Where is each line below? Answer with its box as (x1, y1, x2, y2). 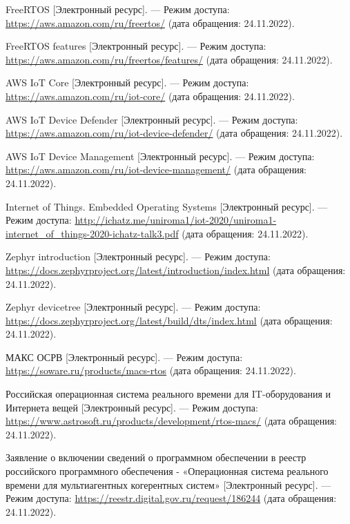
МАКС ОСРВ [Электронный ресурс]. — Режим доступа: (6, 349, 243, 364)
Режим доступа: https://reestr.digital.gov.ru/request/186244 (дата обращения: (6, 491, 337, 505)
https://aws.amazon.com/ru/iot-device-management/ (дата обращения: (6, 162, 307, 177)
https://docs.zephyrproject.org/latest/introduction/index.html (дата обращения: (6, 262, 346, 277)
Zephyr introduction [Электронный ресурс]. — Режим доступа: (6, 249, 271, 264)
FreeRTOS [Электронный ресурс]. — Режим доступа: (6, 2, 230, 16)
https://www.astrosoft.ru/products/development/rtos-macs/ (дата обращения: (6, 414, 337, 428)
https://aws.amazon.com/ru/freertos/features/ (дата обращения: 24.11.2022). (6, 52, 333, 66)
